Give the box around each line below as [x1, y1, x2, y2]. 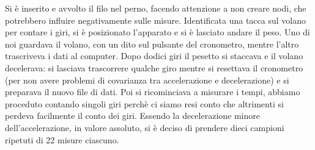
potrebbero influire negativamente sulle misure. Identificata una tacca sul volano [5, 13, 306, 26]
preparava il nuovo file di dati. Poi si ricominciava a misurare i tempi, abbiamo [5, 85, 300, 98]
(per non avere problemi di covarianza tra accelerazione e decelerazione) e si [5, 73, 289, 86]
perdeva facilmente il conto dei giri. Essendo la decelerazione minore [5, 109, 260, 122]
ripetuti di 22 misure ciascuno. [5, 133, 119, 146]
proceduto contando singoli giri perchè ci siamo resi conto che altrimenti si [5, 97, 284, 110]
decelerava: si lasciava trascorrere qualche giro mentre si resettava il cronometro [5, 61, 303, 74]
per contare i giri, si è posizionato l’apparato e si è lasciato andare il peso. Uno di [5, 26, 310, 38]
